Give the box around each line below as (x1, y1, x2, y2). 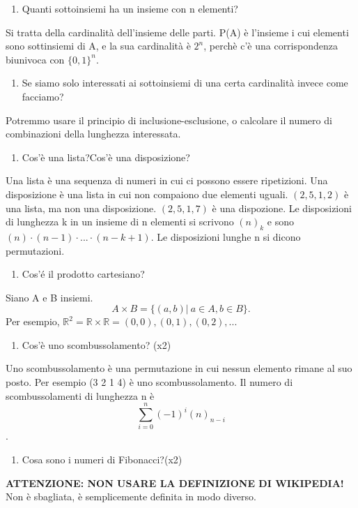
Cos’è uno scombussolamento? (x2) (22, 337, 171, 352)
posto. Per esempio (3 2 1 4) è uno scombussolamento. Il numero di (6, 375, 293, 389)
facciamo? (22, 89, 64, 103)
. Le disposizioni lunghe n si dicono (150, 229, 301, 244)
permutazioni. (6, 243, 65, 257)
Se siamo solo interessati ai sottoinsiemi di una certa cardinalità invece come (22, 75, 348, 90)
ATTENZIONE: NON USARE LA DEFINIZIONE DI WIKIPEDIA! (6, 475, 344, 490)
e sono (267, 214, 294, 229)
